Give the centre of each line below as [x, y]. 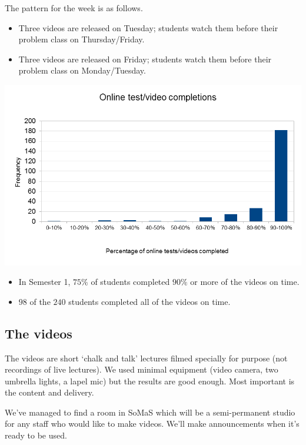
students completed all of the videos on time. [149, 301]
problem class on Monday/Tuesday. [82, 70]
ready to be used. [36, 435]
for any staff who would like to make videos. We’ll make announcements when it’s [152, 424]
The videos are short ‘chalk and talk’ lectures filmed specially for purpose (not [146, 358]
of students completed [130, 282]
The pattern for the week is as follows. [74, 8]
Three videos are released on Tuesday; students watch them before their [148, 27]
